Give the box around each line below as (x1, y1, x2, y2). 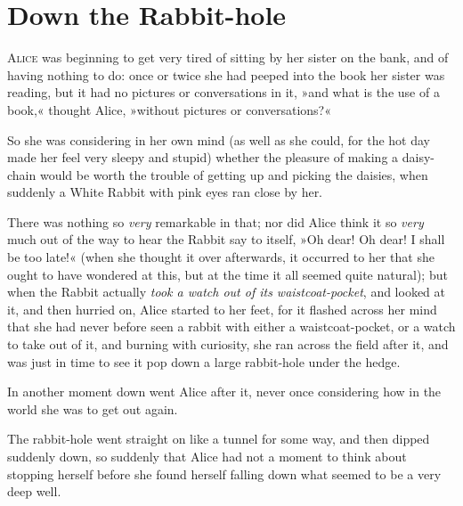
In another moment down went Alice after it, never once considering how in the (7, 382, 442, 401)
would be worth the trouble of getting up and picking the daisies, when (39, 165, 428, 184)
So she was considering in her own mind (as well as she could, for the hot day (7, 130, 430, 149)
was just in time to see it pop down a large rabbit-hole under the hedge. (7, 352, 401, 371)
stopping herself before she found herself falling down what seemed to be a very (7, 464, 442, 483)
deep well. (7, 482, 61, 501)
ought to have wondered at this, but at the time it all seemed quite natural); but (7, 265, 448, 283)
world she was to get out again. (7, 399, 178, 418)
